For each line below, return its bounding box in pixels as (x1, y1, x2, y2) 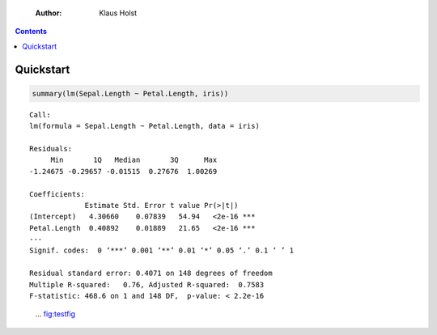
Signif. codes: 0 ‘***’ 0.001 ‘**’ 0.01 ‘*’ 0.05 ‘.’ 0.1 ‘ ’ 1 (29, 246, 295, 255)
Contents (15, 27, 48, 36)
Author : (35, 8, 62, 18)
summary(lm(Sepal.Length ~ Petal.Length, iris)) (32, 89, 229, 98)
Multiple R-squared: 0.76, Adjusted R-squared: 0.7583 (29, 280, 265, 289)
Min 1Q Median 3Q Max (50, 155, 218, 165)
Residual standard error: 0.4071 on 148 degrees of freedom (29, 269, 273, 278)
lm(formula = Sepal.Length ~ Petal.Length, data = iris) (29, 121, 261, 131)
